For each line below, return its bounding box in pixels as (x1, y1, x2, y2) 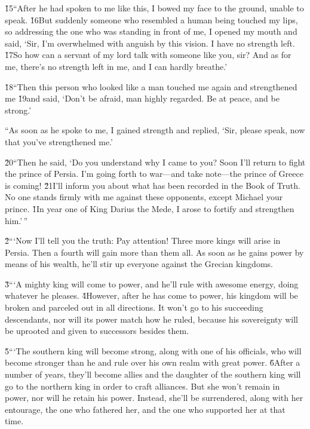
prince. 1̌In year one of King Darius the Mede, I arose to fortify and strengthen (5, 202, 294, 214)
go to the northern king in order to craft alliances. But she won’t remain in (5, 379, 280, 392)
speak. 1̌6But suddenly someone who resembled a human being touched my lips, (5, 13, 298, 26)
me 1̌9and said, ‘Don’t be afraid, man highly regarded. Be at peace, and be (5, 92, 280, 105)
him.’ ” (5, 214, 28, 226)
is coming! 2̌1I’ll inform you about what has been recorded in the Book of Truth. (5, 179, 300, 191)
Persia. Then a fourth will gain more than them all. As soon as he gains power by (5, 246, 304, 258)
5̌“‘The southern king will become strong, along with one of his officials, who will (5, 344, 302, 357)
